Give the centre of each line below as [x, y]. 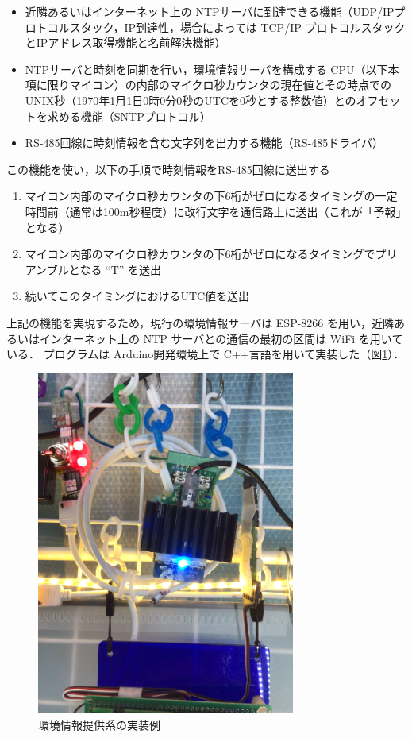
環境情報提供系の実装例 [99, 724]
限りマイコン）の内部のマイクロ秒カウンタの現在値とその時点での [219, 85]
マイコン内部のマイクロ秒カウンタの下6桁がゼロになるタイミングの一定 [211, 196]
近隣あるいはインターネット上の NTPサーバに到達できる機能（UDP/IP [210, 11]
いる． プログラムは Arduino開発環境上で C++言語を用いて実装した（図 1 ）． [206, 354]
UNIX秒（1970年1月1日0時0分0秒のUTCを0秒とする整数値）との [191, 100]
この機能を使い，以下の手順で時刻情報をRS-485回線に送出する [168, 169]
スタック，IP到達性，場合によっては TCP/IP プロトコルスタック [237, 27]
